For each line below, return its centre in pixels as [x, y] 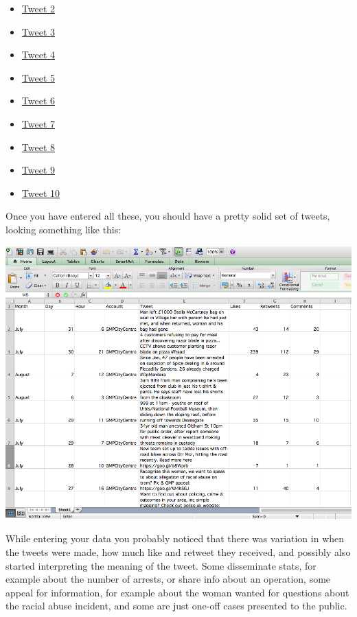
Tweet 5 [38, 77]
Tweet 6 [38, 101]
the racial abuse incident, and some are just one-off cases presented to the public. [176, 606]
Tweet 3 [38, 31]
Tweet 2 [38, 8]
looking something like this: [64, 229]
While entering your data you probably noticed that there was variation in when [175, 538]
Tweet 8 [38, 147]
